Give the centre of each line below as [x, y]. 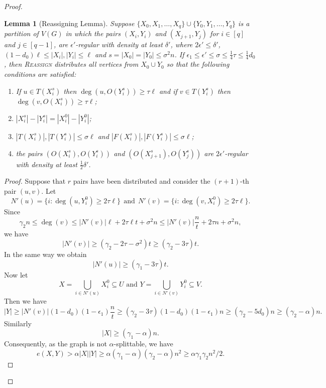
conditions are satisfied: [40, 74]
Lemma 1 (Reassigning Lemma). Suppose [69, 23]
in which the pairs [93, 33]
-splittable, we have [143, 344]
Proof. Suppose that [35, 181]
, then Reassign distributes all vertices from [71, 64]
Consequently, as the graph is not [56, 344]
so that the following [198, 64]
